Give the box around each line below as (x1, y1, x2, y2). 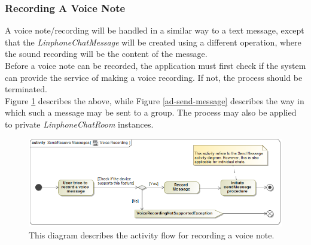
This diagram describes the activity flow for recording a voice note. (29, 228, 275, 241)
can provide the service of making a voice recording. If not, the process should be (5, 71, 303, 83)
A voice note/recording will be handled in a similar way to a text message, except (5, 24, 304, 37)
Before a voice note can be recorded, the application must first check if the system (5, 59, 306, 71)
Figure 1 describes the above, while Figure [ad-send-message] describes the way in (5, 94, 304, 107)
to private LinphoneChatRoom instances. (5, 117, 154, 130)
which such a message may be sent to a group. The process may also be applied (5, 106, 297, 119)
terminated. (5, 83, 47, 95)
